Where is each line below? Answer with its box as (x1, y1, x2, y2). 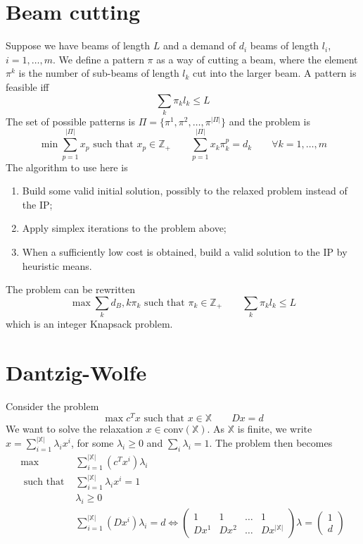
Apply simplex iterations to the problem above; (22, 221, 227, 235)
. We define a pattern (52, 51, 144, 66)
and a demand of (163, 38, 236, 53)
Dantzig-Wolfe (6, 357, 147, 386)
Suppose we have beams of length (6, 38, 151, 53)
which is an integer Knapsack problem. (6, 316, 173, 331)
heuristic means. (22, 258, 92, 273)
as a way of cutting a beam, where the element (156, 51, 358, 66)
